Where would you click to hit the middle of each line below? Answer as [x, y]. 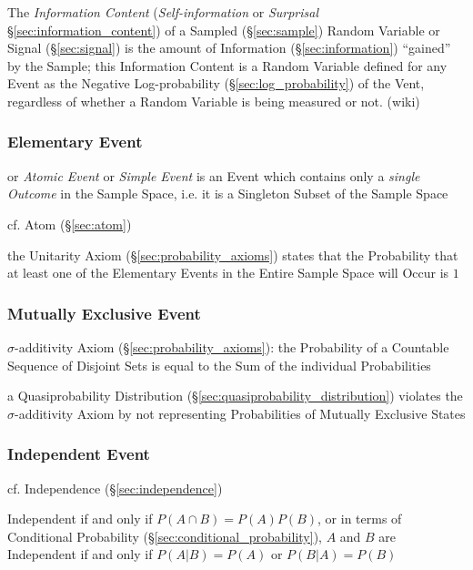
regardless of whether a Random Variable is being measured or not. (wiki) [214, 101]
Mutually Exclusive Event [104, 313]
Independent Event [79, 454]
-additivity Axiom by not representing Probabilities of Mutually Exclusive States [240, 413]
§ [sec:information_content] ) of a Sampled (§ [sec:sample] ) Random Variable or [224, 30]
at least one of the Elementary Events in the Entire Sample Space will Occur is [228, 273]
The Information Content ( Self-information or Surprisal [163, 12]
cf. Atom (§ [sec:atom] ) [70, 224]
